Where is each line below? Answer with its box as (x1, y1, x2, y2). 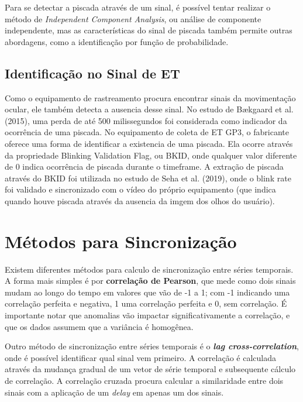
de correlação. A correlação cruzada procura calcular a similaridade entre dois (5, 374, 284, 386)
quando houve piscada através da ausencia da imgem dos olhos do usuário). (5, 194, 275, 207)
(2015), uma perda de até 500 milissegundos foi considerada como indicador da (5, 114, 287, 126)
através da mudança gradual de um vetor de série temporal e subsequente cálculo (5, 363, 296, 375)
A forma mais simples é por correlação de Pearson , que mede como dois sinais (5, 274, 296, 287)
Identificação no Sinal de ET (5, 64, 180, 82)
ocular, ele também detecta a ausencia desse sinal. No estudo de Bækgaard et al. (5, 103, 294, 115)
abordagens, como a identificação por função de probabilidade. (5, 35, 229, 47)
